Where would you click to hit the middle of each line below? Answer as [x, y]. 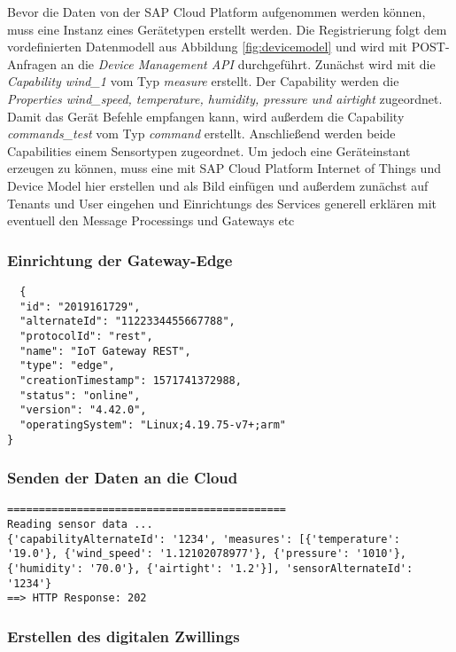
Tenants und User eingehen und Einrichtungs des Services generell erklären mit [222, 203]
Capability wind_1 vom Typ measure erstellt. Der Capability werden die [203, 81]
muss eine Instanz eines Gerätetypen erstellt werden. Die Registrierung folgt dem [227, 29]
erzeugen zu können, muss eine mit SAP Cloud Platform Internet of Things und [224, 168]
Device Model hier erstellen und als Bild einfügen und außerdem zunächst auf [218, 185]
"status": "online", [80, 395]
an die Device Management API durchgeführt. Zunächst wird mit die [248, 63]
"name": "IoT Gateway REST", [105, 351]
